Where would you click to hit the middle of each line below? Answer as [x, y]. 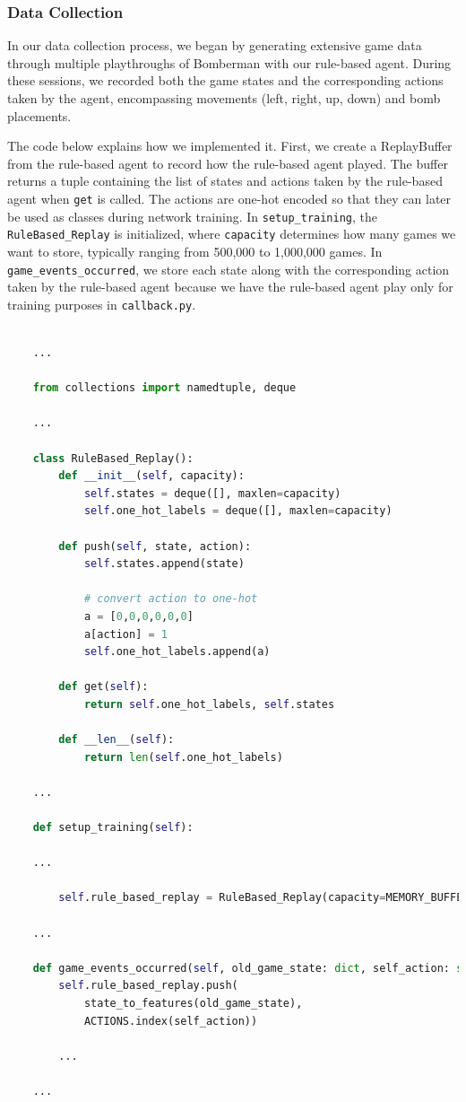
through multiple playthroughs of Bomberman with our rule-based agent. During [229, 62]
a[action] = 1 [126, 634]
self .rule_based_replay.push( [148, 986]
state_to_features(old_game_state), [193, 1003]
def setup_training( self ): [113, 828]
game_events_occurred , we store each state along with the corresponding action [229, 269]
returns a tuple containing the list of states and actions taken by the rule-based [225, 181]
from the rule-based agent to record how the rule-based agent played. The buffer [228, 163]
